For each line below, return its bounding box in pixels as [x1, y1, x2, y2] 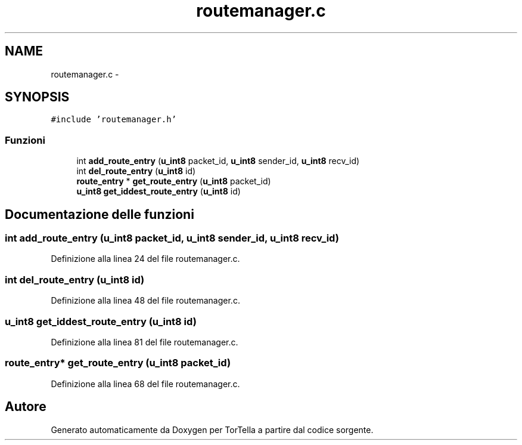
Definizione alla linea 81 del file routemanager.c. [51, 336, 238, 347]
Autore [5, 399, 46, 415]
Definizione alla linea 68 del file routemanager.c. [51, 378, 240, 389]
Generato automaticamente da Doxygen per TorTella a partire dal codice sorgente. [51, 424, 374, 435]
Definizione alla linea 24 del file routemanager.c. [51, 254, 240, 264]
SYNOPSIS [5, 89, 70, 105]
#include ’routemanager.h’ [51, 115, 177, 125]
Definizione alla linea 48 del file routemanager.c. [51, 295, 240, 306]
